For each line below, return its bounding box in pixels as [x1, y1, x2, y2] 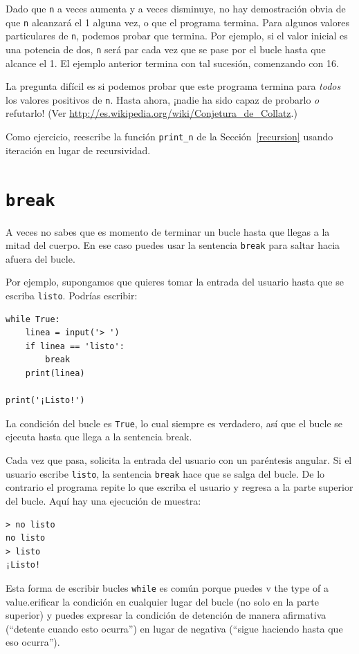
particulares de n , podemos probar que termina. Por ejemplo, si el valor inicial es [6, 28, 348, 43]
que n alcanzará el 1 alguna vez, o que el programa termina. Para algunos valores [6, 15, 349, 29]
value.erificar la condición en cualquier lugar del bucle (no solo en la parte [6, 594, 319, 608]
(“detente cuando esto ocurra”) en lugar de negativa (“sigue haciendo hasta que [6, 621, 343, 635]
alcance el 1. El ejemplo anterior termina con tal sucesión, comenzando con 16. [6, 55, 339, 70]
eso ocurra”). [6, 635, 60, 649]
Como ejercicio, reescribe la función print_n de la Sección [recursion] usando [6, 129, 333, 144]
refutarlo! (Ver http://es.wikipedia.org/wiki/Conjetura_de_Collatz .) [6, 106, 297, 120]
